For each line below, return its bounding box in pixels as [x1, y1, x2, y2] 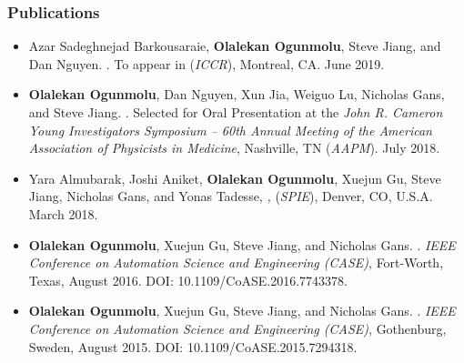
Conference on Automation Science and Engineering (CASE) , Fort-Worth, [28, 253, 444, 272]
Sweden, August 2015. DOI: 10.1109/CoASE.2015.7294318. [28, 337, 358, 356]
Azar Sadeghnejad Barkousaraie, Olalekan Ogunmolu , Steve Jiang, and [28, 36, 441, 55]
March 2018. [28, 204, 98, 223]
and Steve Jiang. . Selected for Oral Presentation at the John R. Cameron [28, 103, 443, 121]
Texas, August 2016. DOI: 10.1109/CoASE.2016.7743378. [28, 270, 348, 289]
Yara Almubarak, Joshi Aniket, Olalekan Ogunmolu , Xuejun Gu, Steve [28, 168, 441, 187]
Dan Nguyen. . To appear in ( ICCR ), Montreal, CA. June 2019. [28, 54, 385, 73]
